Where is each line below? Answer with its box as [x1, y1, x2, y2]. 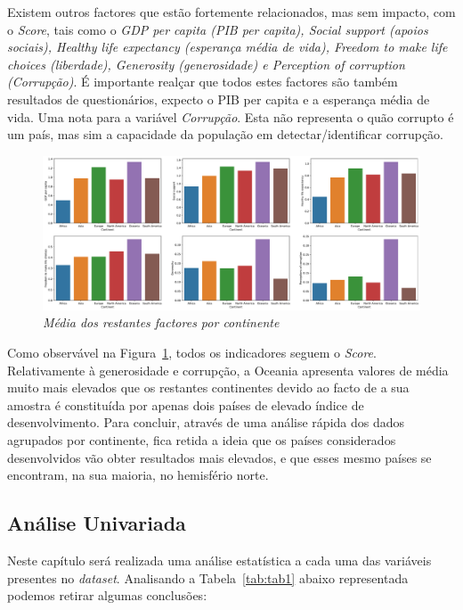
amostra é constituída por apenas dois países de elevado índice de [7, 395, 364, 414]
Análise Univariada [7, 509, 186, 537]
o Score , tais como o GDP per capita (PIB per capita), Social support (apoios [7, 20, 428, 38]
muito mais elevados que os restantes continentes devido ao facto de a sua [7, 378, 410, 397]
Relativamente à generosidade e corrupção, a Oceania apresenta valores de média [7, 360, 449, 379]
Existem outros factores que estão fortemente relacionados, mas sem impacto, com [7, 3, 456, 21]
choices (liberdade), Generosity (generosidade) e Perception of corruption [7, 54, 405, 73]
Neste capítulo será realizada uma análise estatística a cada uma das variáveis [7, 550, 432, 569]
